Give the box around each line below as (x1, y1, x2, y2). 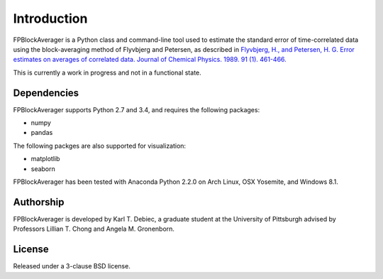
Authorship (13, 196, 65, 208)
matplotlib (30, 155, 60, 163)
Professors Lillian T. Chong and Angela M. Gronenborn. (13, 224, 175, 234)
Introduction (13, 11, 88, 26)
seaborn (30, 164, 56, 173)
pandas (30, 128, 53, 137)
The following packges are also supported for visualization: (13, 141, 187, 150)
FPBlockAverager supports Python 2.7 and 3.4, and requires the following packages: (13, 105, 260, 114)
